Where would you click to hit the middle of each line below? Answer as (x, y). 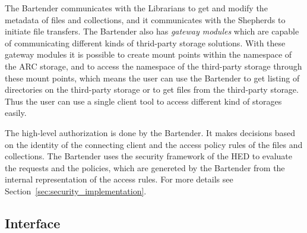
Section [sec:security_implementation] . (76, 191)
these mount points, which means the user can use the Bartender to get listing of (152, 78)
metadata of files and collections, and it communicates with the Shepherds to (145, 19)
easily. (16, 113)
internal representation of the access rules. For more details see (119, 179)
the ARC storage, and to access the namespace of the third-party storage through (153, 66)
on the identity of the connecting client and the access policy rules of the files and (154, 144)
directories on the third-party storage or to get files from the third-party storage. (152, 89)
